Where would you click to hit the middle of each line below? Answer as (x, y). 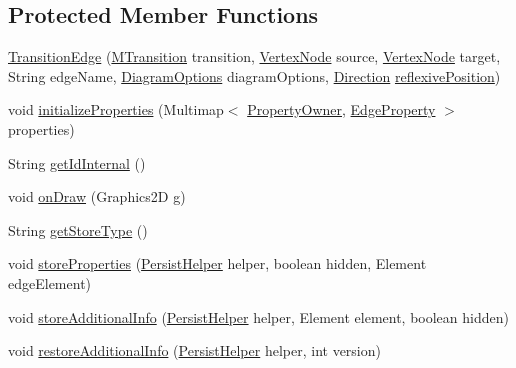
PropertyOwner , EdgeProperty (341, 109)
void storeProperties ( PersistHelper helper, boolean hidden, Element (217, 263)
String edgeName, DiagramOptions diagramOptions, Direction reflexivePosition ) (254, 75)
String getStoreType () (78, 229)
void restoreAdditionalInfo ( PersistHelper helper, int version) (194, 350)
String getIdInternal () (77, 162)
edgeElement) (50, 282)
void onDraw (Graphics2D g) (97, 196)
